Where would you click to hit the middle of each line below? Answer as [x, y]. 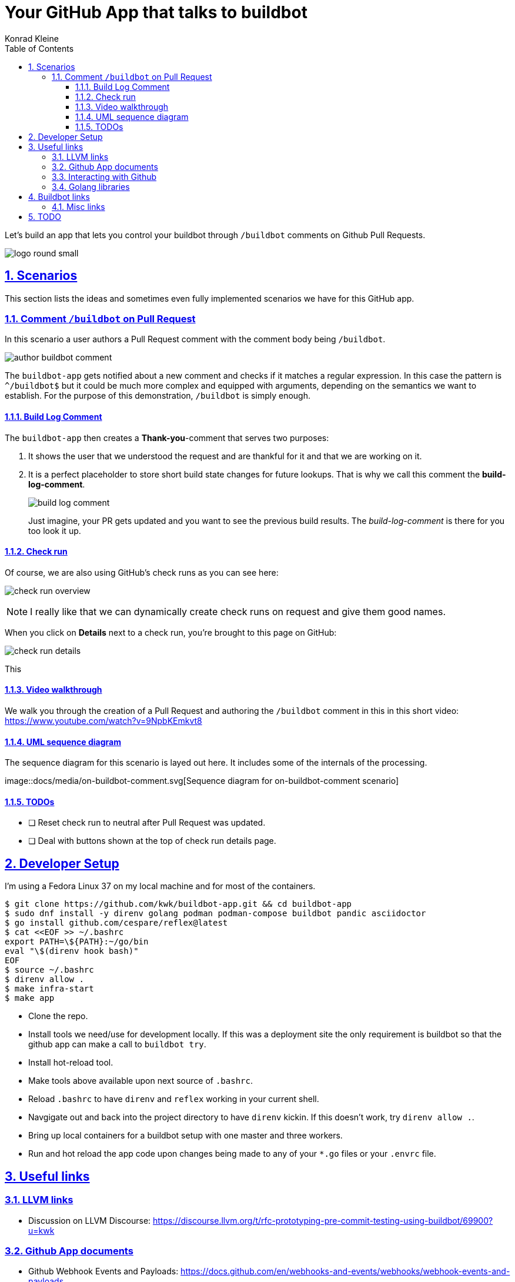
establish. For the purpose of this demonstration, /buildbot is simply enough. [158, 396]
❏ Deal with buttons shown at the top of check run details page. [152, 841]
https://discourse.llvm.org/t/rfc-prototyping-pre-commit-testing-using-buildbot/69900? [323, 1220]
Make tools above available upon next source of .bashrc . [141, 1081]
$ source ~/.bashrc [49, 970]
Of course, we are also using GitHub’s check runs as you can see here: [142, 572]
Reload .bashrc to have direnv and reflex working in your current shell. [174, 1099]
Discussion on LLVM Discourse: [90, 1220]
